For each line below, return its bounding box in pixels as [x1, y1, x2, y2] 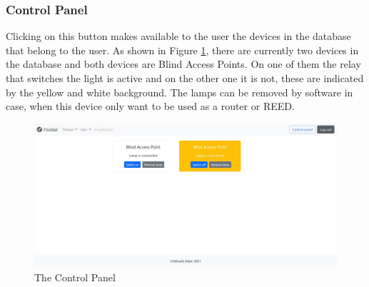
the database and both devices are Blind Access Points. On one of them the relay [6, 56, 361, 71]
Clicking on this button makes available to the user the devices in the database [6, 29, 351, 44]
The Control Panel [34, 269, 116, 284]
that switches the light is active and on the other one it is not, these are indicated [6, 71, 364, 85]
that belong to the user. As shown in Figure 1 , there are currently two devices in [6, 42, 359, 57]
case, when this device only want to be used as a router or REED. [6, 99, 295, 114]
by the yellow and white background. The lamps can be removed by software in [6, 84, 353, 99]
